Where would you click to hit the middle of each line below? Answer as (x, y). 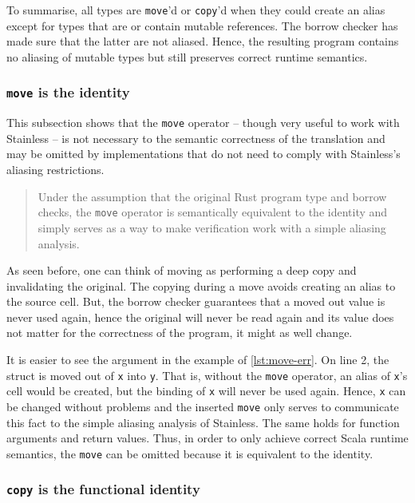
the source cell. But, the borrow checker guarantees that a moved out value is (196, 301)
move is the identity (68, 92)
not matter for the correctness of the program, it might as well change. (180, 333)
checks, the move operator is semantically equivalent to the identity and (213, 212)
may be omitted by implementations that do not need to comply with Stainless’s (204, 154)
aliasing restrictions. (55, 170)
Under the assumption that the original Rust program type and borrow (212, 196)
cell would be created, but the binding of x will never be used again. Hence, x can (206, 391)
